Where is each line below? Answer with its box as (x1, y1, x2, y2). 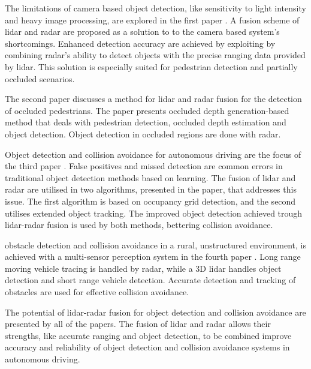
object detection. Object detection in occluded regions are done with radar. (5, 127, 281, 140)
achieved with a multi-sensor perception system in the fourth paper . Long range (5, 250, 301, 263)
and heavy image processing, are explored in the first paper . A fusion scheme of (5, 13, 300, 26)
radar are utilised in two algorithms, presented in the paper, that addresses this (5, 183, 297, 196)
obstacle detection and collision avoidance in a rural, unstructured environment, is (5, 238, 306, 251)
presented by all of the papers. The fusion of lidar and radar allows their (5, 317, 271, 330)
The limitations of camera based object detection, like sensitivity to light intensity (5, 2, 306, 14)
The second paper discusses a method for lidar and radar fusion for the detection (5, 92, 302, 105)
